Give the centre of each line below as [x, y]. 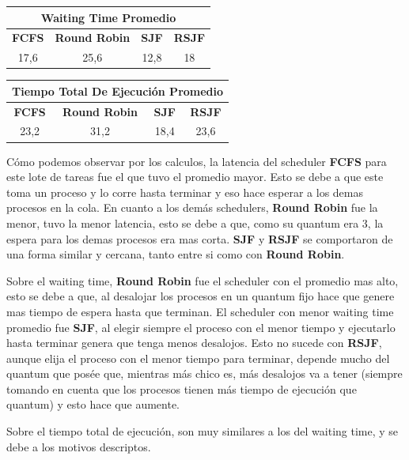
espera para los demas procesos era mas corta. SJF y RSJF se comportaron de [200, 238]
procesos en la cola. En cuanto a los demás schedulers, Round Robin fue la [192, 207]
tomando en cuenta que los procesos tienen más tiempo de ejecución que [182, 388]
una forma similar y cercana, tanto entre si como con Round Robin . [176, 254]
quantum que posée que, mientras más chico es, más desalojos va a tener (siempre [204, 373]
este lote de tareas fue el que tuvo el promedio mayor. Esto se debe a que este [195, 177]
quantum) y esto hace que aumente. [93, 404]
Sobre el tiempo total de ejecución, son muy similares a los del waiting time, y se [203, 431]
